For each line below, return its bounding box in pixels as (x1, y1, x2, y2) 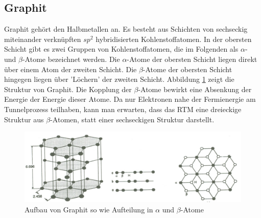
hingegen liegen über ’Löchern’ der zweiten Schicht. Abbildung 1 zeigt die (4, 74, 234, 84)
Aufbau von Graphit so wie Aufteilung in (25, 204, 153, 215)
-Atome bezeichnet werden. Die (22, 53, 120, 64)
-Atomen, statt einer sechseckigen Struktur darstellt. (50, 114, 215, 124)
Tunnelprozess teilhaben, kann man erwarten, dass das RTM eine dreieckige (4, 103, 242, 114)
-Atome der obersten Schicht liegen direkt (127, 53, 257, 64)
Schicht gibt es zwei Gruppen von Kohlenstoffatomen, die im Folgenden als (4, 43, 239, 54)
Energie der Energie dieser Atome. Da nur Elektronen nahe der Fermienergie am (4, 94, 256, 104)
